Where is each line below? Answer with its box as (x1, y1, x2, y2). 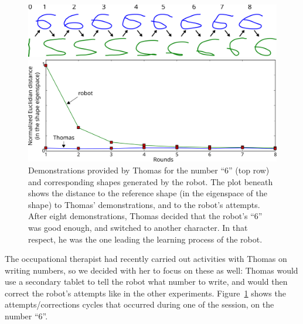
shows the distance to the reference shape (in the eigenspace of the (28, 187, 267, 199)
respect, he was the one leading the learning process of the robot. (28, 233, 263, 245)
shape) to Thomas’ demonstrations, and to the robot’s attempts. (28, 198, 260, 210)
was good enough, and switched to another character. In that (28, 221, 248, 233)
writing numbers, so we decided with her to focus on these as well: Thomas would (5, 264, 298, 276)
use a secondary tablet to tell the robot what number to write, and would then (5, 275, 288, 288)
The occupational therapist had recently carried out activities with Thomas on (5, 253, 287, 265)
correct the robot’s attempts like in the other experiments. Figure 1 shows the (5, 287, 286, 299)
